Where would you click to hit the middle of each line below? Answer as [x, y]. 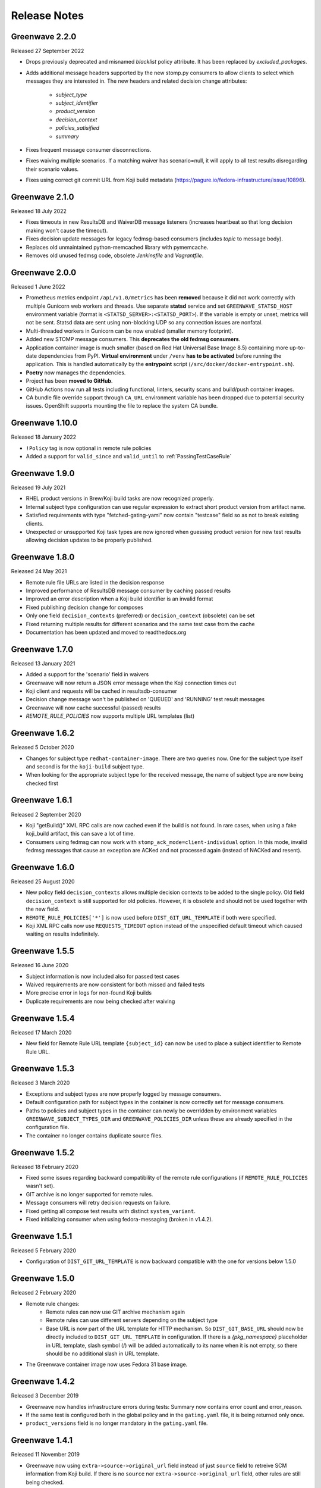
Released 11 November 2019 [45, 1455]
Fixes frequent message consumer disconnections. [89, 149]
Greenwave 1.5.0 [43, 1279]
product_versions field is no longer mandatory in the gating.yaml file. [117, 1423]
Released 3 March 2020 [40, 1083]
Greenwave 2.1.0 [43, 197]
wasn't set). [40, 1186]
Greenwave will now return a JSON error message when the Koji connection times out [131, 683]
